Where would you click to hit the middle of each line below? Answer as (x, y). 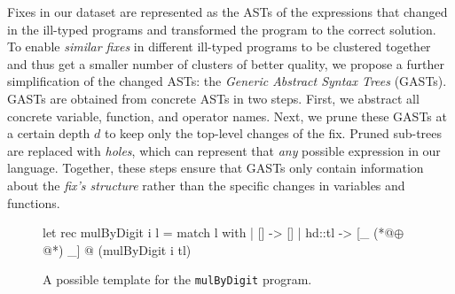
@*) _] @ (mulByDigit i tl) (117, 249)
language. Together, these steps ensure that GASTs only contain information (216, 168)
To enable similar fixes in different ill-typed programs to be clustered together (219, 46)
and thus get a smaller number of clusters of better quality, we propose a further (226, 63)
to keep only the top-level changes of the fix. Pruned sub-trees (273, 133)
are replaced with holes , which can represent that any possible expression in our (224, 150)
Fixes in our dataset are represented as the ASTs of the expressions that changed (227, 12)
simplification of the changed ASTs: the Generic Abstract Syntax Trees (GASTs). (227, 81)
